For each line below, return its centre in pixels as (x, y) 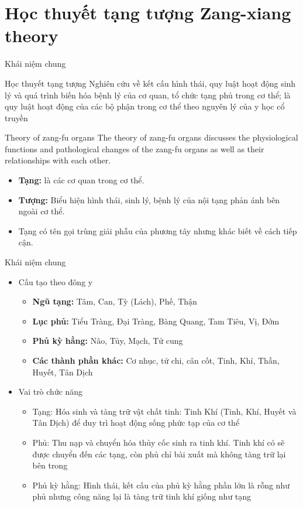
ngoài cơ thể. (42, 211)
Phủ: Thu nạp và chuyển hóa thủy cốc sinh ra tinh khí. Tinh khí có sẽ (159, 442)
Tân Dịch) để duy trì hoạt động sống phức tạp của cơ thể (136, 423)
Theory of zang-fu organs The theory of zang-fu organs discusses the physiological (151, 137)
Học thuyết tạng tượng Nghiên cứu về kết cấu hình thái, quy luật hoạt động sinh (150, 83)
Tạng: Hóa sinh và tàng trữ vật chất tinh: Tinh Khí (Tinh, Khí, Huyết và (164, 411)
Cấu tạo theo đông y (56, 281)
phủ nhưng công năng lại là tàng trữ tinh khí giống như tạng (142, 496)
